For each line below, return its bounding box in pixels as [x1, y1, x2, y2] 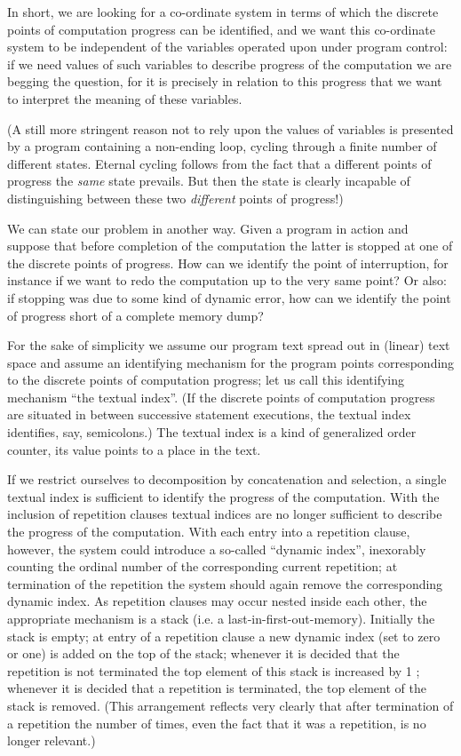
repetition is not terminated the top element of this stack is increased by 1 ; [7, 661, 420, 680]
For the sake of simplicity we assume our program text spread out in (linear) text [7, 336, 450, 354]
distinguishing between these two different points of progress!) [7, 188, 344, 207]
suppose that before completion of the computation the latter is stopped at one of [7, 236, 453, 255]
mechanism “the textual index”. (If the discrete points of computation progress [7, 387, 435, 406]
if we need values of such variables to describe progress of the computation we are [7, 54, 452, 73]
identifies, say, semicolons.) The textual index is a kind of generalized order [7, 423, 417, 442]
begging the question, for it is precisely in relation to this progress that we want [7, 72, 442, 91]
